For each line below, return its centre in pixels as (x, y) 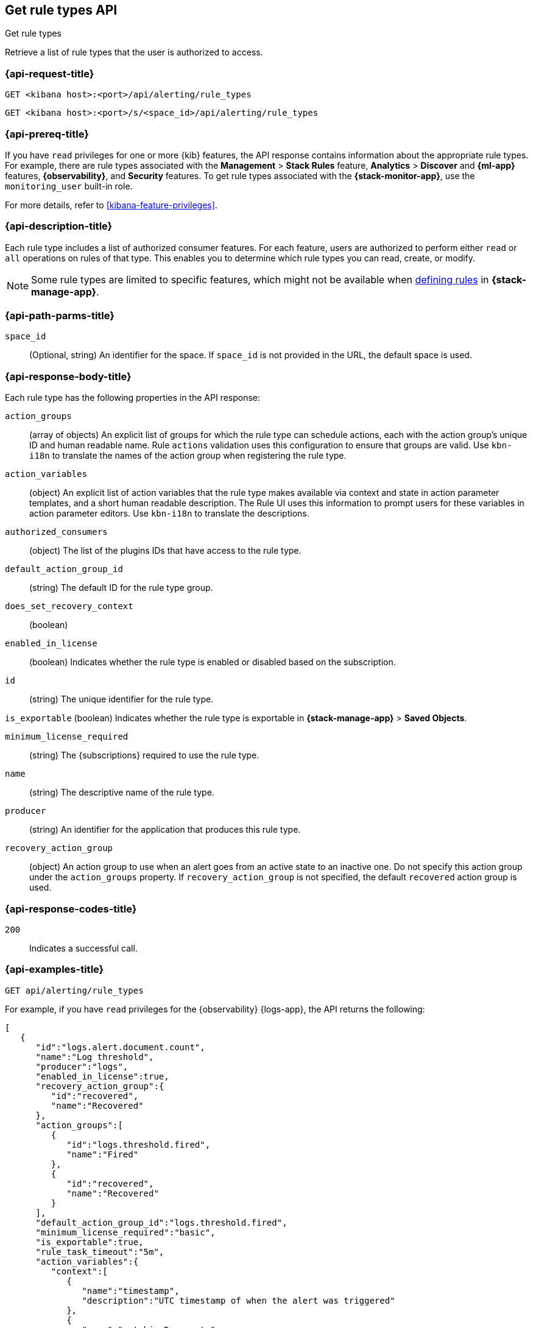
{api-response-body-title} (68, 376)
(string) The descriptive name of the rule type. (122, 793)
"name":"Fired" (103, 1154)
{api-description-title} (59, 226)
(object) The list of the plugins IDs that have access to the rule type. (165, 551)
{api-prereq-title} (47, 134)
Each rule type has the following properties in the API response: (133, 398)
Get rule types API (61, 10)
